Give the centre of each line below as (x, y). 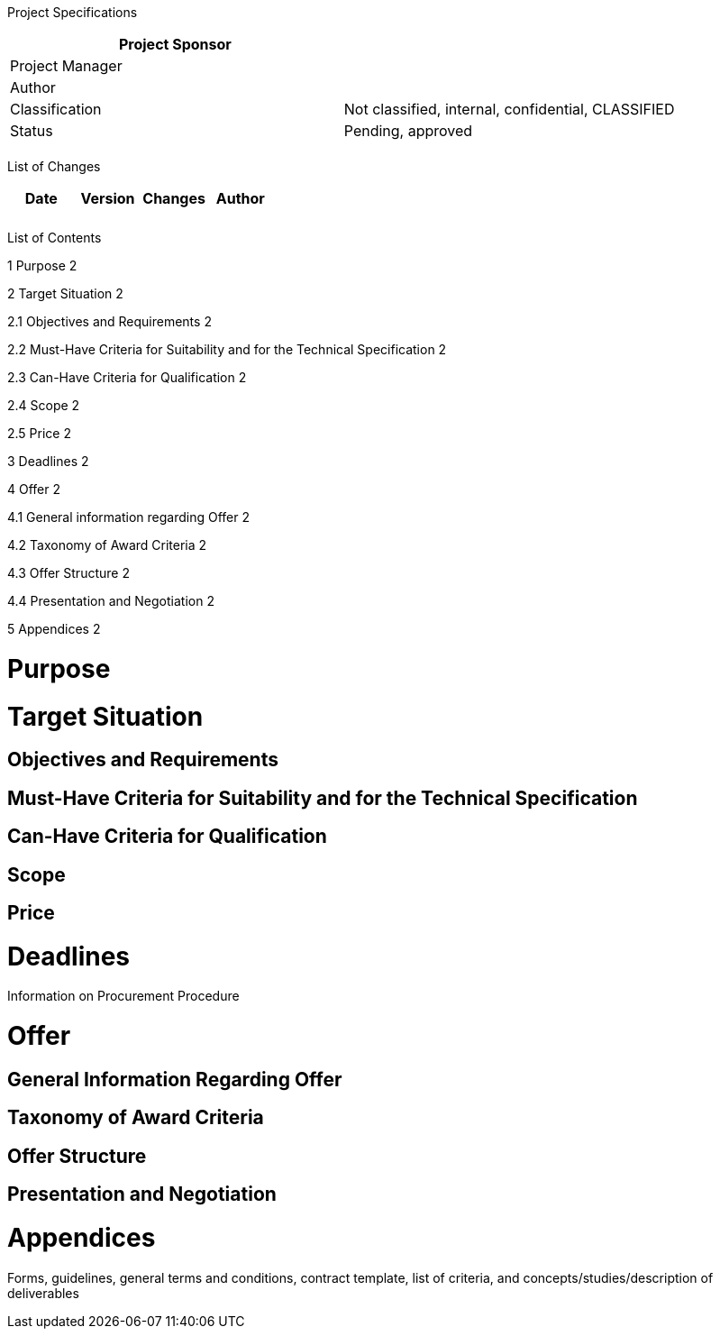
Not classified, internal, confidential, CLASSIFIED (509, 109)
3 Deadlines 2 (48, 461)
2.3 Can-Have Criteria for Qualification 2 (127, 377)
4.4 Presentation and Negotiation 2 (111, 601)
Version (108, 198)
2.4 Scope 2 (44, 405)
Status (32, 131)
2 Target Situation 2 (65, 293)
